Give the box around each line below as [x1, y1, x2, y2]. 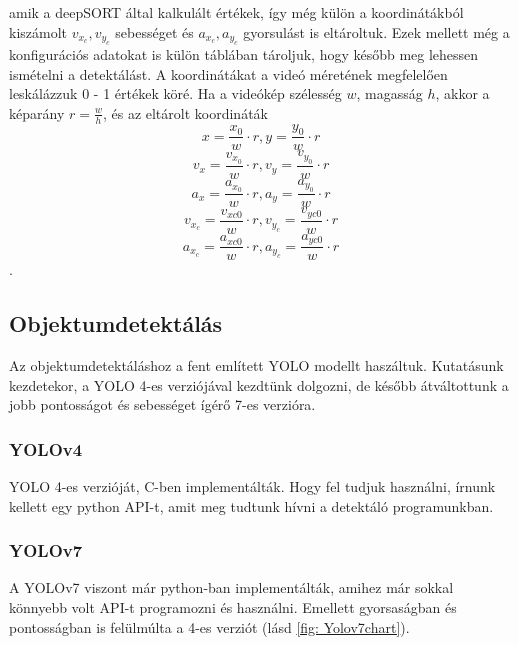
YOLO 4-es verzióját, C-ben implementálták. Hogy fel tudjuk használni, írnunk [9, 476, 496, 497]
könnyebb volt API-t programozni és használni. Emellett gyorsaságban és [9, 597, 457, 618]
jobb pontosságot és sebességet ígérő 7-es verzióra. [9, 394, 316, 415]
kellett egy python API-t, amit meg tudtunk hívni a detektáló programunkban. [9, 495, 494, 516]
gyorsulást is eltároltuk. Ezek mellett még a [243, 21, 510, 42]
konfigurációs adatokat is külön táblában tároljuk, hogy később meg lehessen [9, 44, 479, 64]
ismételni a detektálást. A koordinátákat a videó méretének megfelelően [9, 63, 448, 84]
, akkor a [435, 83, 490, 104]
